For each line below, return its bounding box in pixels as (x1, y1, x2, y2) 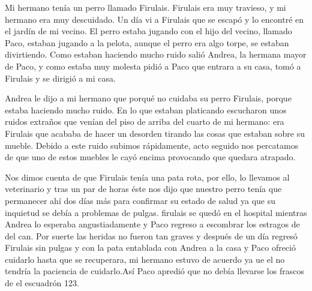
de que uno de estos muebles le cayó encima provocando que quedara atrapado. (5, 151, 296, 163)
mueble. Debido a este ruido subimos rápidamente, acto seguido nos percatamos (5, 139, 299, 151)
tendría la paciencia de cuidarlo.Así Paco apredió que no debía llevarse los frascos (5, 265, 304, 277)
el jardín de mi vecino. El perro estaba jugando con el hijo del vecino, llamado (5, 25, 292, 37)
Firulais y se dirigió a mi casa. (5, 71, 116, 84)
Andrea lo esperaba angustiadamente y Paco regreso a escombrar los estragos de (5, 218, 300, 230)
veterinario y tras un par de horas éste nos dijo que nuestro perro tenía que (5, 182, 282, 195)
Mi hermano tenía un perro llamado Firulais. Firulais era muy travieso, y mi (5, 1, 286, 13)
